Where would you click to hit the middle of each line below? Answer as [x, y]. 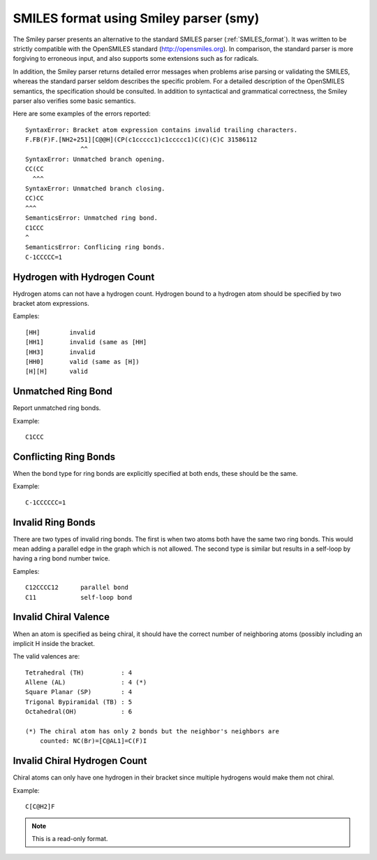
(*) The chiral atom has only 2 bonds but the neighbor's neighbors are [152, 732]
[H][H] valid [57, 372]
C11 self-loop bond [79, 597]
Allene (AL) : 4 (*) [86, 683]
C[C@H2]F [40, 807]
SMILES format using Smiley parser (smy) [136, 18]
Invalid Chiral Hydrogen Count [80, 761]
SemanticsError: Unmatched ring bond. [92, 218]
